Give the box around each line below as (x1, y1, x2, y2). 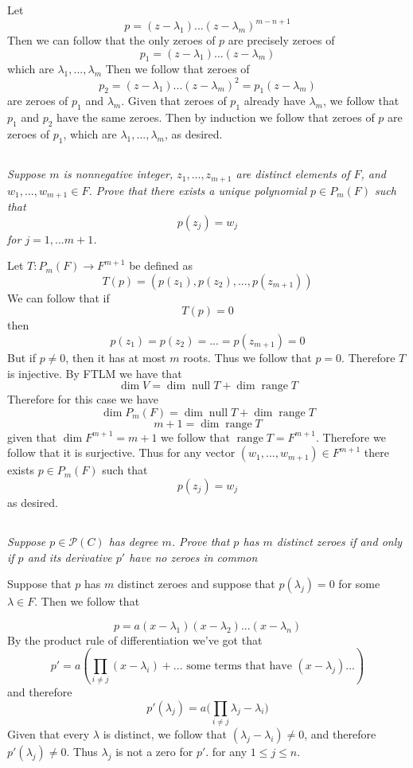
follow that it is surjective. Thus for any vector (7, 444, 236, 461)
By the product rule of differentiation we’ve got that (7, 631, 263, 648)
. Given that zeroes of (121, 92, 227, 109)
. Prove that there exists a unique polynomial (88, 181, 307, 198)
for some (338, 575, 380, 592)
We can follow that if (7, 289, 110, 306)
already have (244, 92, 306, 109)
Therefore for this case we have (7, 391, 159, 407)
